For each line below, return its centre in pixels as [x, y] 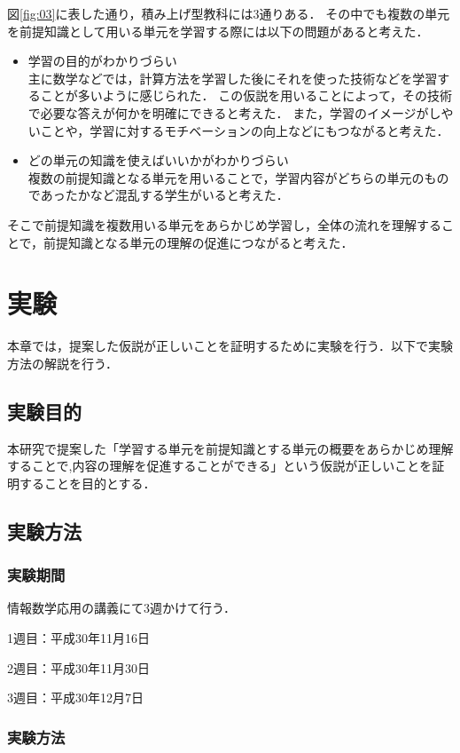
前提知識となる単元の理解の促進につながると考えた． [199, 242]
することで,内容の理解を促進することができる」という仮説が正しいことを [220, 466]
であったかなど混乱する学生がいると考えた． [158, 195]
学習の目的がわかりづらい [102, 61]
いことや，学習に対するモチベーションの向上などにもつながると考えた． [238, 130]
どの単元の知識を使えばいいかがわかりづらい [158, 160]
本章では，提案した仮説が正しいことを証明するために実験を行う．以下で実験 [230, 346]
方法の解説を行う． [62, 363]
